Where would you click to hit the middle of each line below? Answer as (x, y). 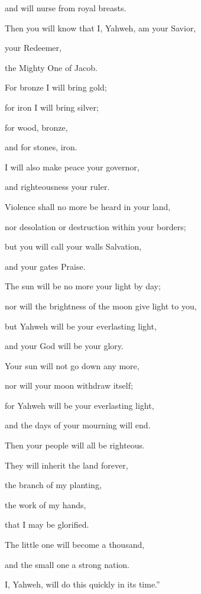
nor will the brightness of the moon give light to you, (101, 306)
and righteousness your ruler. (57, 187)
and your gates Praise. (45, 266)
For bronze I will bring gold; (56, 87)
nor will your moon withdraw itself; (69, 385)
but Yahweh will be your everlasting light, (81, 326)
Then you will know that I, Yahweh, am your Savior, (100, 28)
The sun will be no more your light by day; (83, 286)
